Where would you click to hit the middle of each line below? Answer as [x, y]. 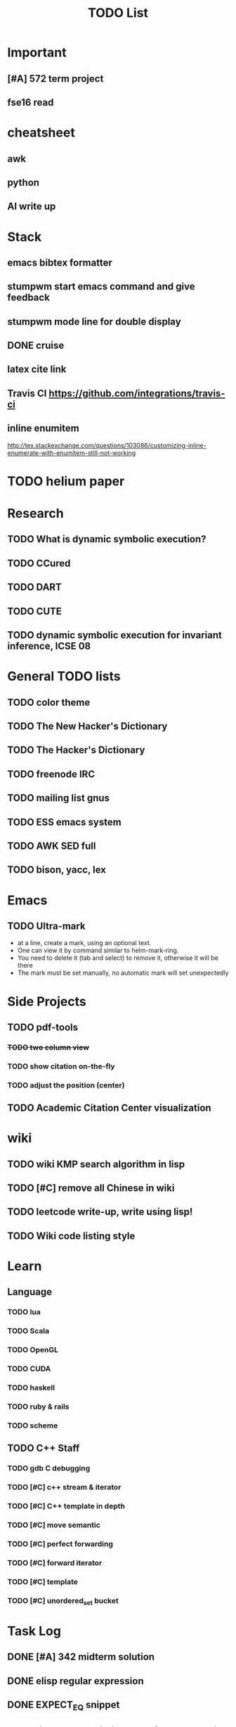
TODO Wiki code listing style [71, 1236]
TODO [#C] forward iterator [55, 1563]
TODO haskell [31, 1388]
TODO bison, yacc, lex [57, 870]
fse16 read [31, 102]
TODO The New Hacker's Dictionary [87, 726]
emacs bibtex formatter [60, 262]
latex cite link [37, 369]
